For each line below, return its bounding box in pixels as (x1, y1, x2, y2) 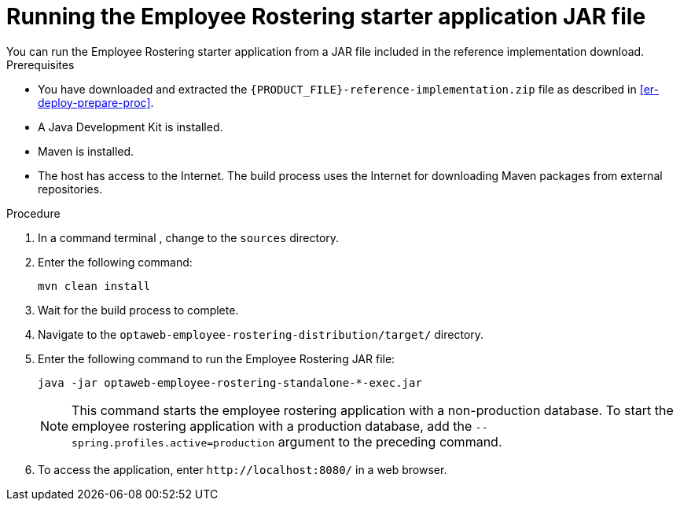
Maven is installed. (38, 144, 134, 158)
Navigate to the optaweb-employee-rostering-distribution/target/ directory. (38, 327, 484, 341)
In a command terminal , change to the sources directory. (38, 230, 340, 244)
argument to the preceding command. (278, 433, 502, 450)
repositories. (38, 182, 103, 196)
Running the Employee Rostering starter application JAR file (6, 3, 646, 30)
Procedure (6, 206, 61, 220)
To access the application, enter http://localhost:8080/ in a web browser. (38, 462, 447, 476)
